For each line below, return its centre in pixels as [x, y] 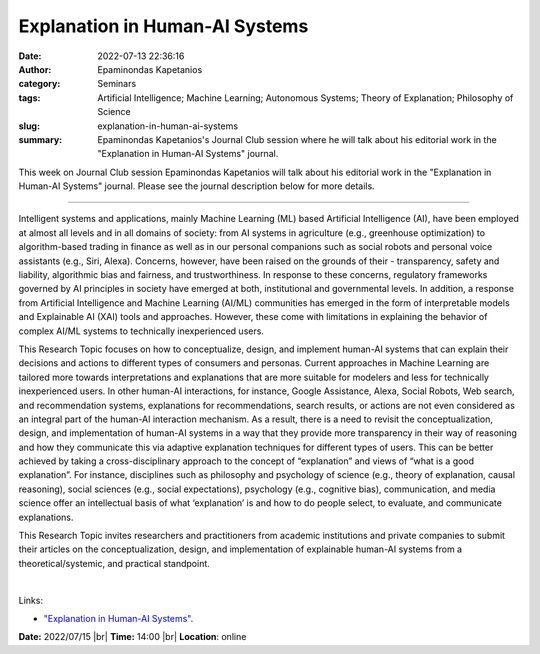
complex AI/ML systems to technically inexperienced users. [141, 331]
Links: [31, 600]
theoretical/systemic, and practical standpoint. [114, 563]
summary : [40, 139]
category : [39, 84]
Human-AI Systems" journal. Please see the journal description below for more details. [196, 186]
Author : [35, 69]
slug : [29, 126]
